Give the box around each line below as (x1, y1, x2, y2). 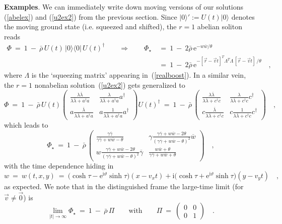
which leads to (4, 120, 48, 130)
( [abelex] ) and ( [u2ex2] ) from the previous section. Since (4, 11, 177, 22)
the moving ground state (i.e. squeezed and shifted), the (4, 21, 177, 32)
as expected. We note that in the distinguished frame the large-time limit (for (4, 181, 244, 192)
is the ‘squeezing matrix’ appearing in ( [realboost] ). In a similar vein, (31, 70, 246, 80)
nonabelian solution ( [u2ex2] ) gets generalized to (34, 79, 185, 90)
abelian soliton (197, 21, 242, 32)
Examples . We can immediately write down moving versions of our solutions (4, 2, 244, 12)
